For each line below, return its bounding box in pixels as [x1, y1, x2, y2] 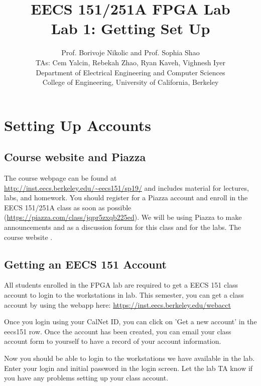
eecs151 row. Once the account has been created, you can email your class [4, 326, 231, 336]
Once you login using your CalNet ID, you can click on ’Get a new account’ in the [4, 316, 257, 327]
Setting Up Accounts [4, 114, 151, 135]
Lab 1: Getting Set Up [51, 18, 210, 39]
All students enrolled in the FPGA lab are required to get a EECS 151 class [4, 280, 238, 290]
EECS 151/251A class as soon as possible [4, 202, 132, 212]
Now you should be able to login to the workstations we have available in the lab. [4, 353, 255, 363]
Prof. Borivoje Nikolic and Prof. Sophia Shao [61, 47, 200, 58]
